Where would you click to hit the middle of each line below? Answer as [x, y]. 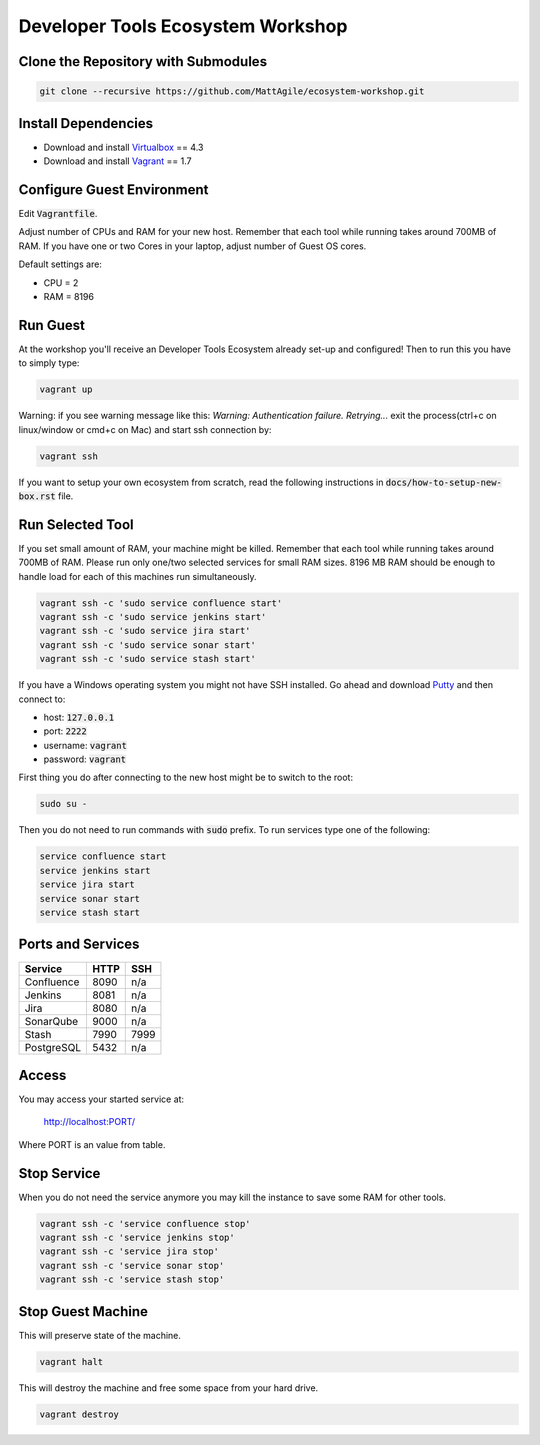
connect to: [42, 699]
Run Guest [51, 325]
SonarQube [51, 1021]
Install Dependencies [86, 123]
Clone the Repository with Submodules [143, 61]
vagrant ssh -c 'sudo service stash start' [148, 659]
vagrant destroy [79, 1414]
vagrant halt [71, 1361]
